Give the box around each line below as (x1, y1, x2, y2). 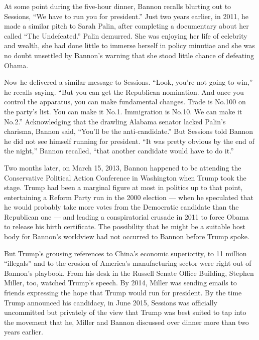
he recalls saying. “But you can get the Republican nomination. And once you (4, 86, 244, 97)
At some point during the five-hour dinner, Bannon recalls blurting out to (4, 1, 231, 11)
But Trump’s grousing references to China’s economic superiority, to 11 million (4, 248, 247, 258)
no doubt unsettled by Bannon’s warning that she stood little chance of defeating (4, 50, 254, 60)
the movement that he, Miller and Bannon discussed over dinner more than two (4, 316, 249, 327)
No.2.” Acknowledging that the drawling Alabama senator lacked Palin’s (4, 116, 226, 126)
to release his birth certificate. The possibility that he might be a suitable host (4, 221, 245, 232)
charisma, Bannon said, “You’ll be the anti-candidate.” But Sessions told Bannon (4, 126, 253, 136)
